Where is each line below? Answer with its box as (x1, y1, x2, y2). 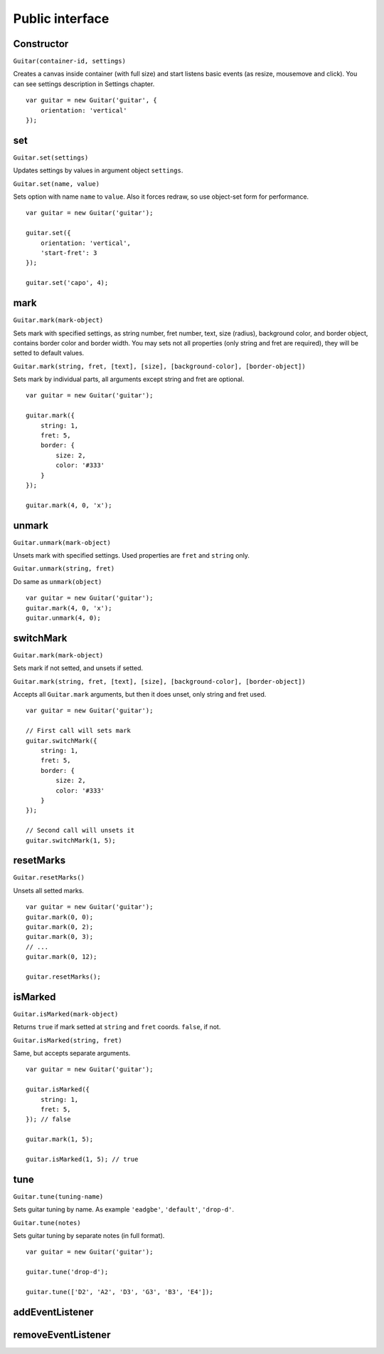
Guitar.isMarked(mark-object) (13, 1010, 119, 1018)
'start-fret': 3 (40, 249, 97, 257)
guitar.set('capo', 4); (26, 278, 109, 287)
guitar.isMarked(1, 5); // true (26, 1155, 139, 1163)
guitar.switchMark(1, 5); (26, 836, 117, 844)
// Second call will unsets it (26, 826, 135, 835)
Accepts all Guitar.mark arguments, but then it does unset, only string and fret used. (13, 690, 267, 699)
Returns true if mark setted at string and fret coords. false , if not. (13, 1023, 221, 1031)
